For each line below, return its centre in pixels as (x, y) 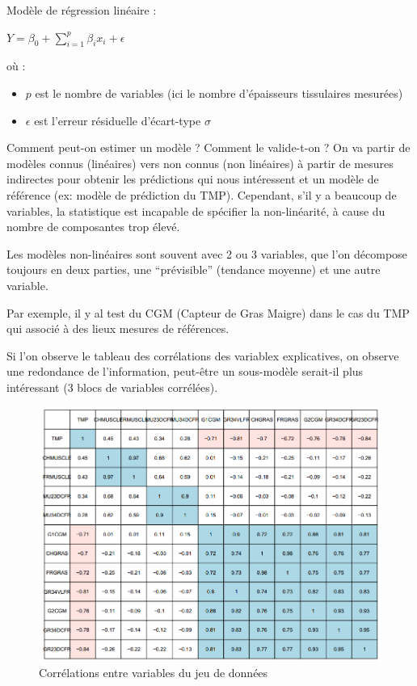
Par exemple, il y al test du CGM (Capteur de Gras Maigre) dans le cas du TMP (208, 312)
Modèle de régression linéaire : (82, 10)
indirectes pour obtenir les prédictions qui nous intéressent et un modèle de (193, 179)
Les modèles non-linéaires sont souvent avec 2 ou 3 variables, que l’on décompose (207, 253)
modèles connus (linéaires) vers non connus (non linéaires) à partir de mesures (200, 163)
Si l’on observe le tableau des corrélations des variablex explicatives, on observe (203, 355)
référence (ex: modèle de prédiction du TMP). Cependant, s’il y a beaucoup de (202, 194)
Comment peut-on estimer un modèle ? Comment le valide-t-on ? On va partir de (208, 147)
